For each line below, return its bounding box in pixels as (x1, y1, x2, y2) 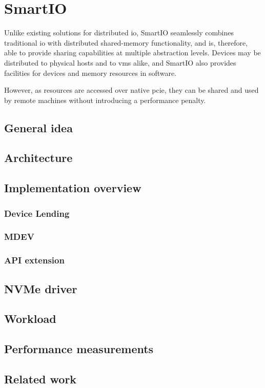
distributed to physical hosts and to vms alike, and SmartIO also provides (4, 57, 236, 68)
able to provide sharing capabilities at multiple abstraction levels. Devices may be (4, 47, 261, 58)
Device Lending (4, 207, 70, 219)
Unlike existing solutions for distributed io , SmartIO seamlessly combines (4, 27, 234, 38)
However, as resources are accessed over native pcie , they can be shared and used (4, 85, 259, 95)
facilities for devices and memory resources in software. (4, 67, 177, 78)
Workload (4, 311, 56, 326)
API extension (4, 254, 65, 267)
